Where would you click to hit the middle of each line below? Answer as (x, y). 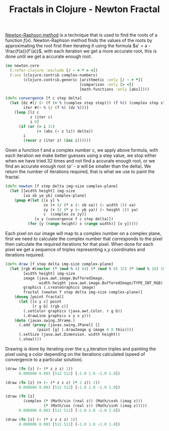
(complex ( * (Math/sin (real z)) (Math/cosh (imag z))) (83, 401)
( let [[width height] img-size (43, 191)
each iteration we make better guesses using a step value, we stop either (81, 155)
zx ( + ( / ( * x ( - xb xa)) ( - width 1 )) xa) (90, 205)
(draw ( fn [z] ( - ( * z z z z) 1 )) (41, 419)
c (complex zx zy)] (65, 214)
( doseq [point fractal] (39, 297)
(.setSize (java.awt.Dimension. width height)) (69, 335)
